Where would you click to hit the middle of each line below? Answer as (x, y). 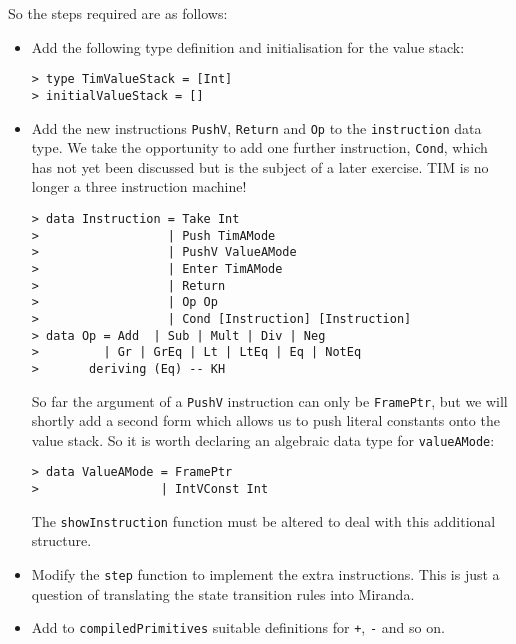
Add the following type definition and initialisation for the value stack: (248, 46)
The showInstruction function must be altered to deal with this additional (263, 520)
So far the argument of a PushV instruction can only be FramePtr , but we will (269, 400)
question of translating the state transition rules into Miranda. (223, 593)
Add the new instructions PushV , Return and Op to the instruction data (256, 127)
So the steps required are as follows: (118, 13)
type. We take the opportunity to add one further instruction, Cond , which (259, 147)
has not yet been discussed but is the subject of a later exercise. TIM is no (260, 166)
